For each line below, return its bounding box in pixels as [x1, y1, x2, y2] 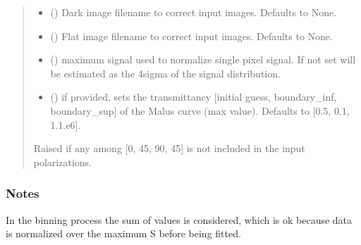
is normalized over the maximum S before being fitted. [6, 226, 241, 241]
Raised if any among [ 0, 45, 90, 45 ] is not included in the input [33, 141, 305, 156]
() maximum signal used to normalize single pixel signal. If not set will [50, 52, 356, 67]
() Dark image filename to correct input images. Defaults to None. [50, 5, 337, 19]
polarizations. [33, 154, 92, 169]
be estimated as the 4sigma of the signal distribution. [50, 65, 281, 80]
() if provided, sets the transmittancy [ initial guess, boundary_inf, [50, 89, 337, 104]
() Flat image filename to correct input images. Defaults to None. [50, 28, 333, 43]
